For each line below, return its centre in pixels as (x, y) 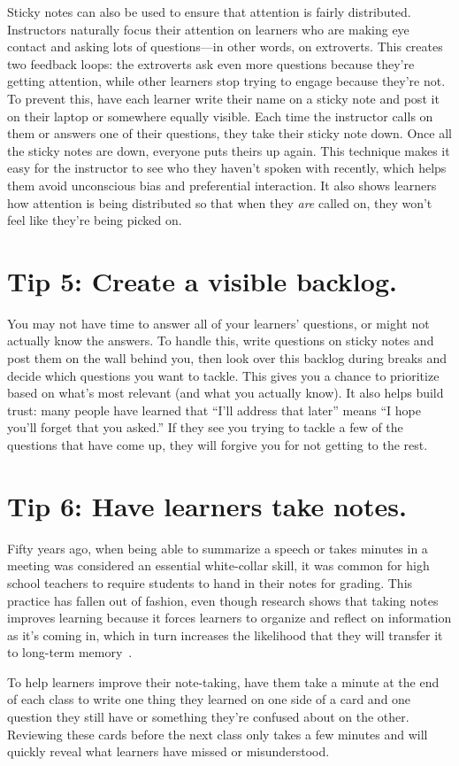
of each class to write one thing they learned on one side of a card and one (209, 699)
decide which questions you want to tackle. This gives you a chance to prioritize (223, 375)
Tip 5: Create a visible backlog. (202, 280)
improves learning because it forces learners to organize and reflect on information (229, 618)
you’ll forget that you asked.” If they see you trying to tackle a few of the (205, 427)
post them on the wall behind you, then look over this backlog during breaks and (227, 358)
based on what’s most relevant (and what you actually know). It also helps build (226, 393)
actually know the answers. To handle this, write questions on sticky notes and (221, 340)
